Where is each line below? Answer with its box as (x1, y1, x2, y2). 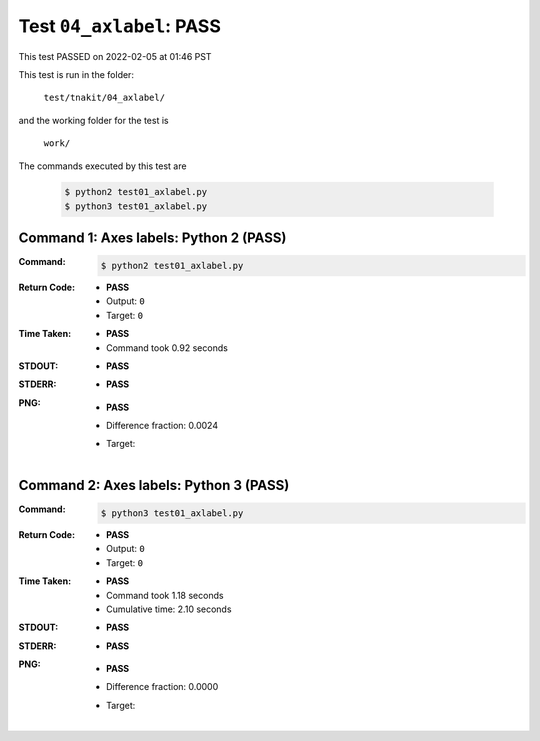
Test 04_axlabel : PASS (18, 15, 222, 37)
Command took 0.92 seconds (106, 341, 229, 354)
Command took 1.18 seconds (106, 589, 224, 601)
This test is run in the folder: (18, 68, 135, 80)
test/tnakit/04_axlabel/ (43, 92, 165, 104)
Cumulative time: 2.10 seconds (106, 603, 232, 615)
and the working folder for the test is (18, 114, 169, 126)
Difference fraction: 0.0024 (106, 420, 219, 432)
